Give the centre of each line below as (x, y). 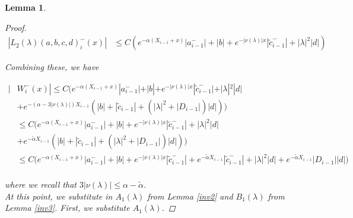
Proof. (16, 27)
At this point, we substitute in (59, 196)
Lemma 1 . (26, 7)
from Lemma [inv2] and (190, 196)
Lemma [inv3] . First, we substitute (67, 208)
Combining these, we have (52, 67)
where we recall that (41, 184)
